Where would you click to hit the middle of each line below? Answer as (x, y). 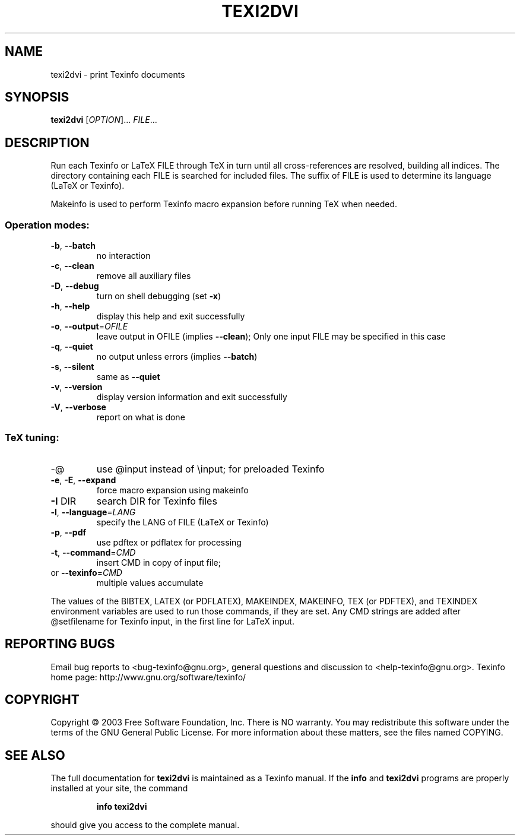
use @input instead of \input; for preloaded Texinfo (210, 469)
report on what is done (141, 417)
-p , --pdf (69, 532)
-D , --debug (75, 286)
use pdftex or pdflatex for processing (169, 542)
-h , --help (70, 306)
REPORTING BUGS (60, 644)
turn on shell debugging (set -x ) (159, 296)
